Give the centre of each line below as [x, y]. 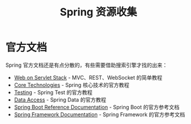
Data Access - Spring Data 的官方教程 [60, 99]
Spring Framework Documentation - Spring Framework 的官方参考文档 [99, 114]
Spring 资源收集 [98, 12]
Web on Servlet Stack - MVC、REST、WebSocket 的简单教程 [88, 77]
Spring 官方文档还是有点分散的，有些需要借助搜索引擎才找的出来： [87, 65]
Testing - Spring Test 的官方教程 [53, 92]
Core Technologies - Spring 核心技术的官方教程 [72, 85]
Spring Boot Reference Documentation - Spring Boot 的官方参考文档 [97, 107]
